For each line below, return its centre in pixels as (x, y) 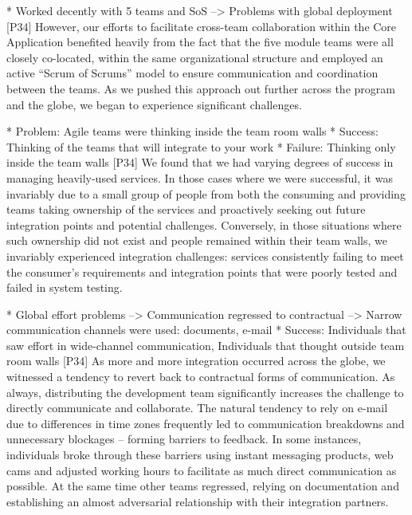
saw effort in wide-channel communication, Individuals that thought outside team (206, 345)
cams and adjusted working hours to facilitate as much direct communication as (202, 470)
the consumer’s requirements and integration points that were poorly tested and (202, 271)
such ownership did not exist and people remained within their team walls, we (197, 240)
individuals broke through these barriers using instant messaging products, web (200, 455)
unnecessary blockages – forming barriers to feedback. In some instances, (184, 439)
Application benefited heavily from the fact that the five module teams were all (200, 42)
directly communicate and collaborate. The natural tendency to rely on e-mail (197, 408)
